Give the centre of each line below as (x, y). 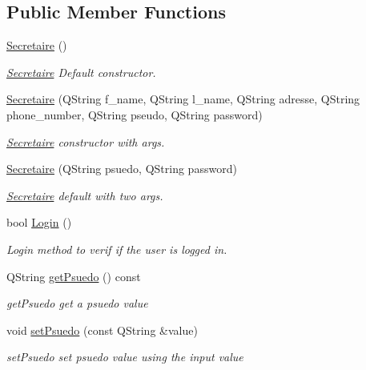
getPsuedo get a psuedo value (77, 303)
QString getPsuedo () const (74, 276)
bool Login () (39, 222)
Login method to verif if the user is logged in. (117, 249)
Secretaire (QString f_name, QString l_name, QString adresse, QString (183, 99)
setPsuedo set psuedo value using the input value (125, 357)
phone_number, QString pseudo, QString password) (135, 114)
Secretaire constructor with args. (86, 141)
